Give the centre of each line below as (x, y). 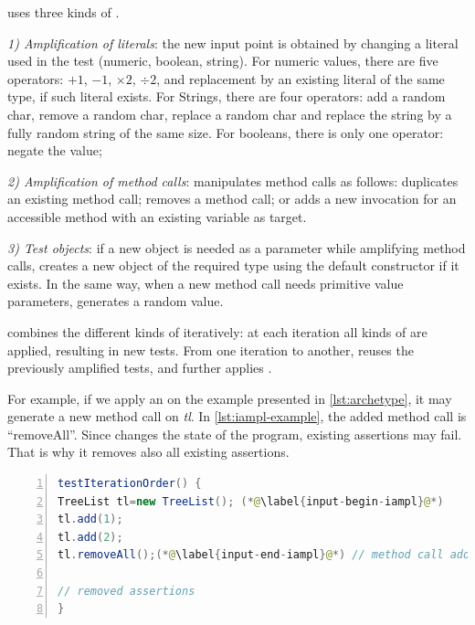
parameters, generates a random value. (116, 301)
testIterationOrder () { (130, 484)
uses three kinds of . (63, 12)
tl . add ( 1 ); (90, 519)
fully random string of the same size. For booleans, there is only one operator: (226, 132)
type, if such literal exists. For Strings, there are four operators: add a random (227, 96)
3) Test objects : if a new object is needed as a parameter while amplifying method (237, 247)
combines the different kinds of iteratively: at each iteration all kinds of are (217, 331)
